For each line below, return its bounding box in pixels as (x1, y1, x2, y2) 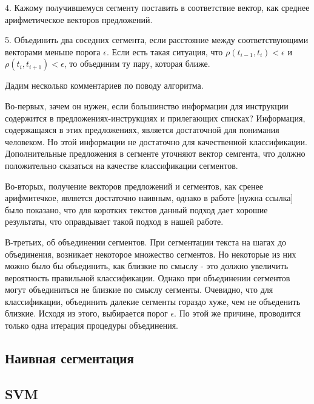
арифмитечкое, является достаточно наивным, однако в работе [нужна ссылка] (5, 191, 293, 204)
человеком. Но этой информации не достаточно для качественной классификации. (5, 135, 307, 148)
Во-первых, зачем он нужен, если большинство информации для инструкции (5, 99, 289, 112)
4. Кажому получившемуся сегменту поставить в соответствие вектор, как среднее (5, 1, 310, 13)
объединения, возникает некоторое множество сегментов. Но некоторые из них (5, 247, 296, 260)
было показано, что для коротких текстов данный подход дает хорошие (5, 203, 268, 216)
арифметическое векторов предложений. (5, 13, 153, 26)
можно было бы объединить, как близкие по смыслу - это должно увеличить (5, 259, 289, 272)
